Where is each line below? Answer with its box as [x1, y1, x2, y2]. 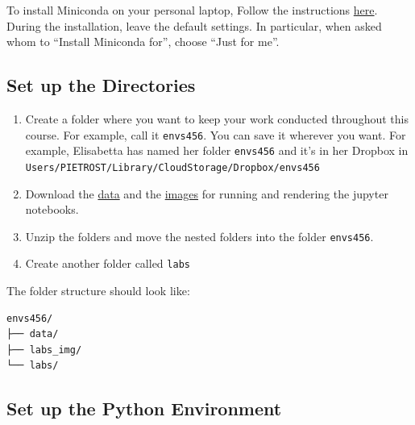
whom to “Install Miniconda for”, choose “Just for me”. [6, 33, 280, 50]
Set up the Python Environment [6, 396, 282, 421]
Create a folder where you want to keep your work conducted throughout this [25, 110, 409, 127]
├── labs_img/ [6, 344, 82, 356]
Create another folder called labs [25, 255, 190, 272]
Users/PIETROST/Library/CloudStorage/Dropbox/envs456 [25, 161, 320, 173]
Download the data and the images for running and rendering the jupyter [25, 185, 388, 202]
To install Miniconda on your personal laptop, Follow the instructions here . [6, 2, 378, 18]
